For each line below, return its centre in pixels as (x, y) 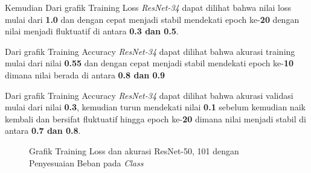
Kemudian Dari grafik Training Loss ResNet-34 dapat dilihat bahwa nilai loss (148, 7)
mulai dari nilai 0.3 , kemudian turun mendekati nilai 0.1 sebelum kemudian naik (155, 107)
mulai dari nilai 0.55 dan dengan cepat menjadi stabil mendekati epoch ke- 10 (149, 63)
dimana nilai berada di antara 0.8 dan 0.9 (85, 74)
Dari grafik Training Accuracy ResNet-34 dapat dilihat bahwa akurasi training (150, 51)
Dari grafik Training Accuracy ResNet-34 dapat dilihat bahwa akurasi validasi (149, 95)
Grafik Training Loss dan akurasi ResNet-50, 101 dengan (134, 150)
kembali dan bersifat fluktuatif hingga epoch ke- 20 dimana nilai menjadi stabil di (155, 118)
